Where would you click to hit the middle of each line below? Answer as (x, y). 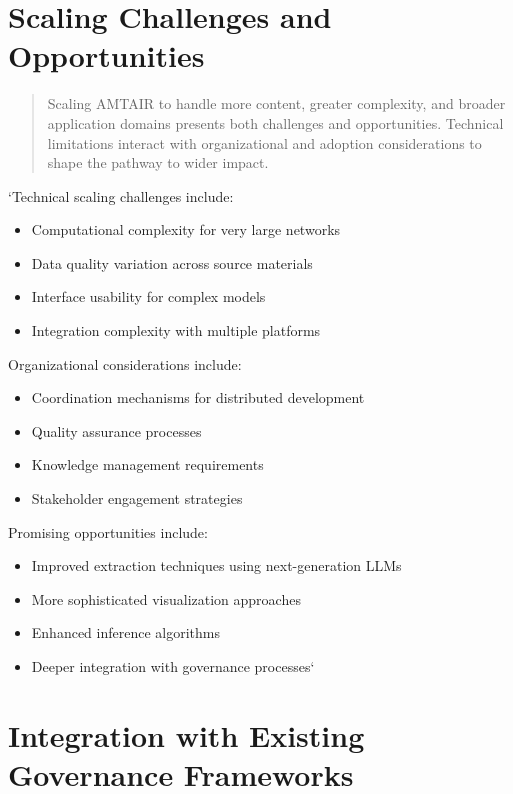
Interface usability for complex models (148, 296)
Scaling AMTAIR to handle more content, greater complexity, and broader (276, 103)
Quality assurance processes (116, 430)
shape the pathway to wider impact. (158, 162)
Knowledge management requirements (147, 464)
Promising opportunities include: (108, 531)
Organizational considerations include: (125, 363)
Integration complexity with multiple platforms (176, 330)
